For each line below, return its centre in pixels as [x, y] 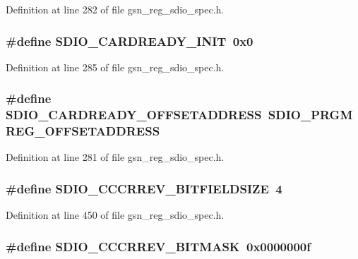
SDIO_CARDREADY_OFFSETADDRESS [134, 115]
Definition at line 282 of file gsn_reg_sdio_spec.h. [115, 9]
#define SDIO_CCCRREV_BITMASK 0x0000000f [158, 246]
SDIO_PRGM [310, 115]
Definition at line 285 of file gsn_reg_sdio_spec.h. [115, 67]
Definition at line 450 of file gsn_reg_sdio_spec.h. [115, 215]
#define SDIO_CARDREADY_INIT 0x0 [130, 41]
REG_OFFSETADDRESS [83, 131]
